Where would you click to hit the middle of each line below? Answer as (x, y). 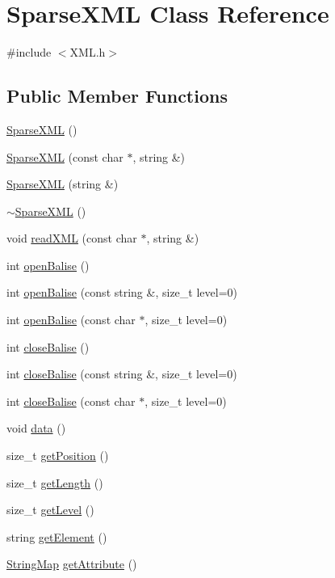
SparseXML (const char (65, 156)
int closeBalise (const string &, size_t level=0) (122, 374)
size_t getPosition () (58, 456)
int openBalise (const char (71, 320)
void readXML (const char (72, 238)
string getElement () (57, 536)
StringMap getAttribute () (72, 564)
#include (29, 52)
